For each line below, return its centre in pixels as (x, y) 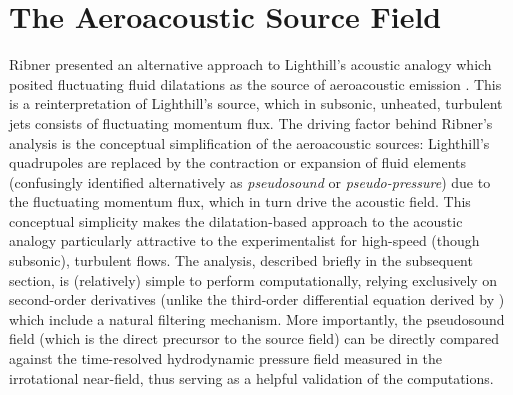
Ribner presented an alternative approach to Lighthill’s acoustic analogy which (250, 64)
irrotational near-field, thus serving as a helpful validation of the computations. (251, 377)
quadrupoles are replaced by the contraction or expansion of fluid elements (238, 162)
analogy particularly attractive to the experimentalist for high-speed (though (244, 240)
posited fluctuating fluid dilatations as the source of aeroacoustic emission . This (255, 83)
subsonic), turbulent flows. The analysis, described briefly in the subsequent (241, 260)
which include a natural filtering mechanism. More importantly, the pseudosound (257, 318)
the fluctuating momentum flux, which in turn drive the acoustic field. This (240, 201)
